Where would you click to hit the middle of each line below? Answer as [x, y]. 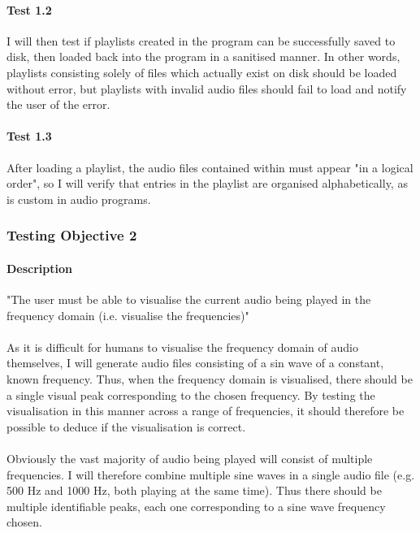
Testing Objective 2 [72, 235]
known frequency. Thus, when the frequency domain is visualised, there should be [210, 378]
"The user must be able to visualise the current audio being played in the [189, 299]
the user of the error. [58, 104]
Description [40, 268]
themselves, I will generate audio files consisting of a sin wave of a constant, [195, 363]
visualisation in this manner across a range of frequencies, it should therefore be [206, 411]
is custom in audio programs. [79, 199]
